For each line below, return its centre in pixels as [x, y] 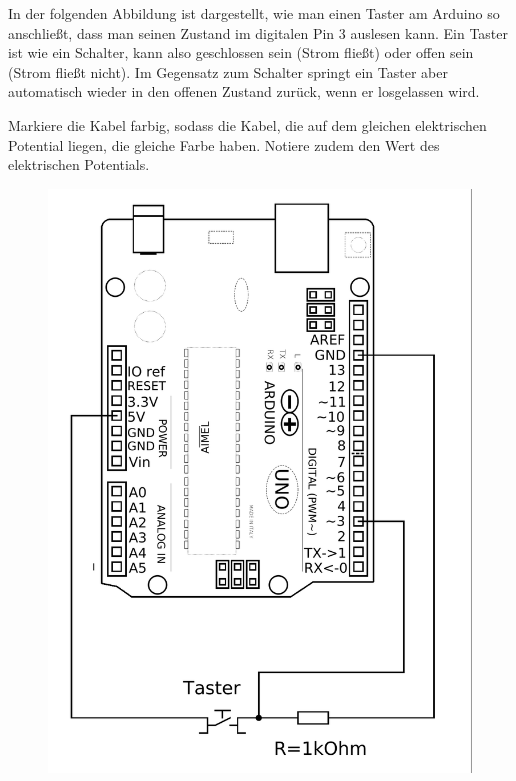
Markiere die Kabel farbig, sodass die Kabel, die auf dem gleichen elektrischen [247, 124]
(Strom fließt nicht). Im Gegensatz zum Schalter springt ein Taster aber [228, 71]
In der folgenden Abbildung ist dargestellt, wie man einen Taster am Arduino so [254, 13]
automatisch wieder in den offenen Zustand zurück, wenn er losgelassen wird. [244, 91]
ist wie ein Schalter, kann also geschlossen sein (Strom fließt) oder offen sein [241, 52]
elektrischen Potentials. [79, 164]
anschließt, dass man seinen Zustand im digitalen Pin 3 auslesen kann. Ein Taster [258, 32]
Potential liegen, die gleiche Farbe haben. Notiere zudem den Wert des [224, 144]
